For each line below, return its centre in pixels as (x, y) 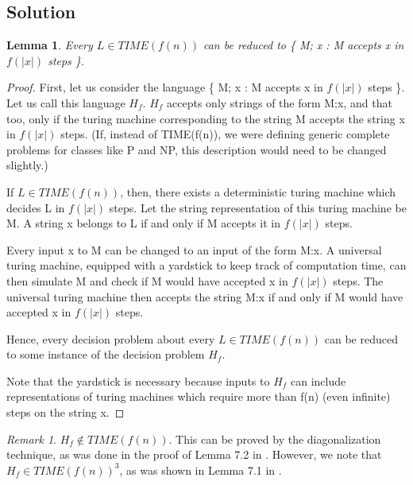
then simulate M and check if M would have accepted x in (147, 280)
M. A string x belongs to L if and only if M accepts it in (144, 223)
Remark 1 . (31, 438)
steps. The (358, 280)
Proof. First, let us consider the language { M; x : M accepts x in (165, 87)
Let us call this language (66, 102)
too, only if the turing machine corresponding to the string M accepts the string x (206, 118)
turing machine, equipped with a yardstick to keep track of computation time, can (206, 265)
